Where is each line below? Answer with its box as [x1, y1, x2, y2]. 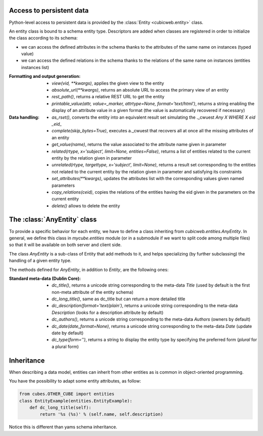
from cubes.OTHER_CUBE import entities [19, 391, 114, 397]
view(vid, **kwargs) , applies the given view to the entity [52, 80, 164, 86]
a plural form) [52, 344, 79, 349]
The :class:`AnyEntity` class [9, 216, 97, 224]
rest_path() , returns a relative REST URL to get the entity [52, 94, 165, 100]
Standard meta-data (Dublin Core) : [9, 275, 81, 281]
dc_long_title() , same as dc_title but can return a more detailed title [52, 296, 186, 302]
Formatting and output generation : [9, 73, 81, 79]
